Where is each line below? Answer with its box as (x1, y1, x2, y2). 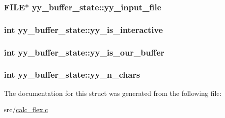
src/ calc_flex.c (4, 104, 48, 115)
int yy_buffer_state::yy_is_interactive (4, 23, 163, 35)
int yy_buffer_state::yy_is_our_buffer (4, 46, 165, 58)
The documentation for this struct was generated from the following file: (4, 88, 222, 98)
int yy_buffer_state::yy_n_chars (4, 68, 140, 81)
